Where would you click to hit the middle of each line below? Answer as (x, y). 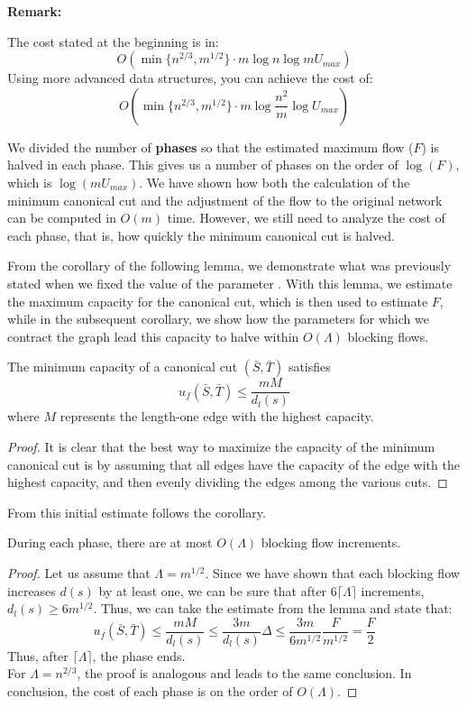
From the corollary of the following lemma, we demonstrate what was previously (229, 266)
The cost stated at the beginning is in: (113, 41)
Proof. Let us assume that (79, 572)
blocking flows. (388, 336)
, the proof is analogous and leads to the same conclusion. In (244, 673)
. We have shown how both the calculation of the (275, 182)
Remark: (35, 11)
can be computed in (62, 218)
